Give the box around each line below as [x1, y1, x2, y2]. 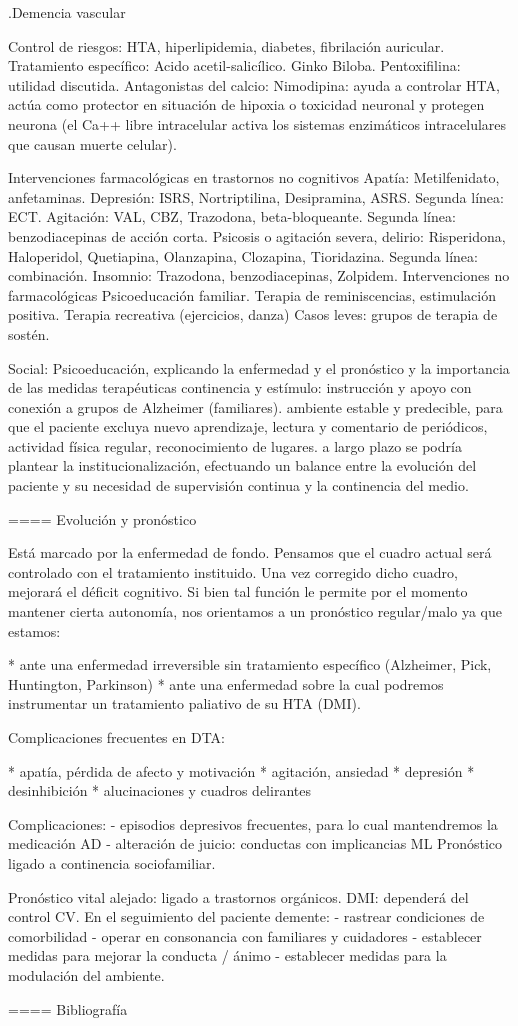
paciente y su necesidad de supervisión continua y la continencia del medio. [8, 475, 469, 496]
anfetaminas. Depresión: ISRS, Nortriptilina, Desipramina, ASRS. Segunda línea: [8, 186, 504, 207]
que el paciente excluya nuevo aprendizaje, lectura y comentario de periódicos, [8, 416, 488, 437]
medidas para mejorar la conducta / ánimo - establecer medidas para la [8, 945, 447, 966]
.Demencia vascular [8, 2, 126, 22]
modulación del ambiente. [8, 964, 165, 985]
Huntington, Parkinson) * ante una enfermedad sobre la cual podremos [8, 673, 444, 694]
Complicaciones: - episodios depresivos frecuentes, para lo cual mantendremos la [8, 813, 498, 834]
